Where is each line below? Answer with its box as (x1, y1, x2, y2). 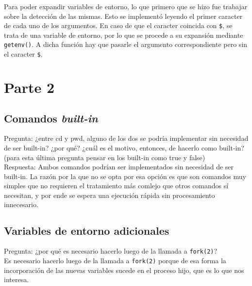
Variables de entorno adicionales (4, 223, 169, 238)
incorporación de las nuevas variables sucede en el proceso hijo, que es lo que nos (4, 265, 244, 275)
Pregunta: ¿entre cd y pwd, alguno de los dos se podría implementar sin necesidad (4, 133, 249, 143)
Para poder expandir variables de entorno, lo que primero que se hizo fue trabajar (4, 1, 248, 11)
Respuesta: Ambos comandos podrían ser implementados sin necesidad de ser (4, 162, 234, 172)
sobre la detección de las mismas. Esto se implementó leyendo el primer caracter (4, 11, 243, 21)
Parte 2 (4, 77, 55, 97)
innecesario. (4, 199, 38, 210)
